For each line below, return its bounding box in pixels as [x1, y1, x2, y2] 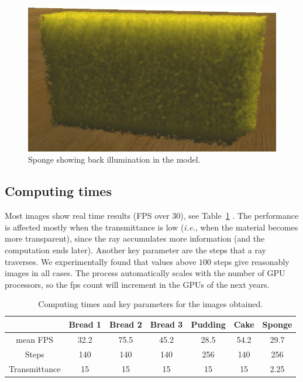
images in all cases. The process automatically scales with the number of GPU [5, 267, 285, 279]
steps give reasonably [214, 255, 290, 267]
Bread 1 [68, 318, 102, 330]
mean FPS [16, 333, 54, 345]
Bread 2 [109, 318, 142, 330]
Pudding [191, 318, 226, 330]
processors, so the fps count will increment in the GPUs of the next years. [5, 278, 270, 290]
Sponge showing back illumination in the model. [28, 153, 201, 166]
